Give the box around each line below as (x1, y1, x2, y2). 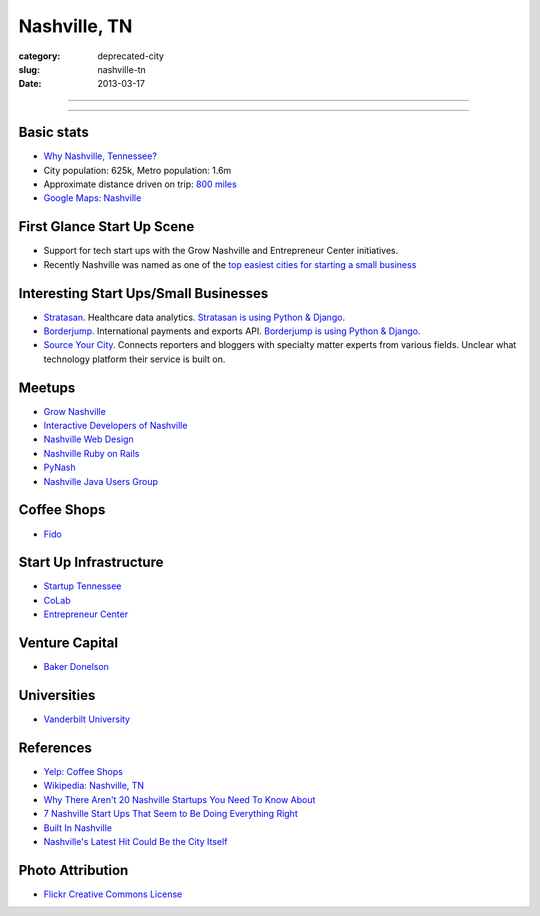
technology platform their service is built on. (43, 353, 226, 365)
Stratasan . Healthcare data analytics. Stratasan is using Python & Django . (43, 311, 345, 323)
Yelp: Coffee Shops (43, 765, 124, 777)
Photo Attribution (18, 861, 129, 879)
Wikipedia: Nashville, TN (43, 780, 145, 792)
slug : (18, 63, 40, 75)
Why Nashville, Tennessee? (43, 150, 157, 162)
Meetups (18, 379, 76, 396)
